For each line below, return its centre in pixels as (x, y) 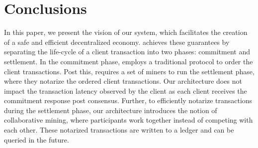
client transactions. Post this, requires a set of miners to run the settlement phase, (129, 71)
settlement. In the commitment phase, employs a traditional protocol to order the (129, 61)
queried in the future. (37, 139)
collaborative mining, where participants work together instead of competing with (129, 120)
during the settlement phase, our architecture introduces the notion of (111, 110)
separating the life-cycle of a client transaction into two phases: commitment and (127, 52)
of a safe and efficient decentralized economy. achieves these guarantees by (117, 42)
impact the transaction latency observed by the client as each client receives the (126, 90)
